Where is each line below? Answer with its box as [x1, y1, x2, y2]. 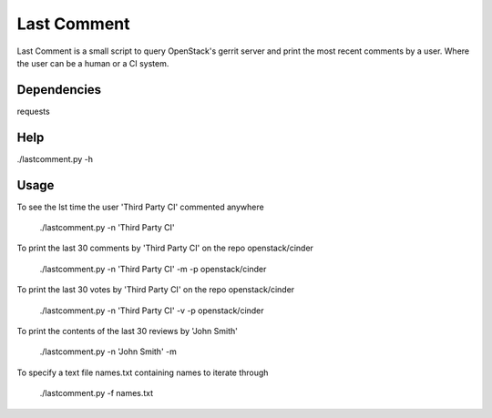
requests [16, 106, 50, 117]
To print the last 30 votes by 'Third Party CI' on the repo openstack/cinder [16, 284, 295, 295]
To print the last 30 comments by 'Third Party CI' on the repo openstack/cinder [16, 242, 314, 254]
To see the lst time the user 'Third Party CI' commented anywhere [16, 201, 264, 212]
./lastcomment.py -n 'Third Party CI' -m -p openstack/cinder [39, 263, 267, 274]
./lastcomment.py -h [16, 153, 93, 164]
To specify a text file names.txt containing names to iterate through [16, 367, 269, 378]
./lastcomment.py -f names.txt [39, 388, 154, 399]
